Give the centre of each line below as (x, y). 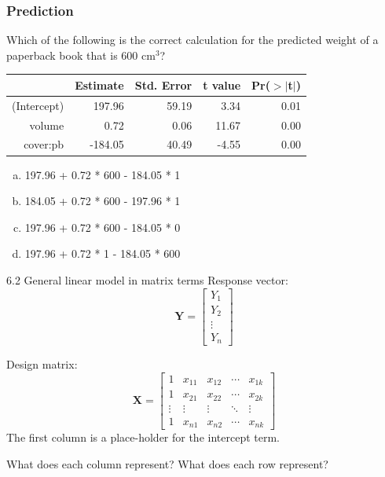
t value (222, 84)
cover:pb (44, 144)
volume (47, 125)
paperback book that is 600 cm (81, 55)
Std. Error (163, 84)
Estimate (99, 84)
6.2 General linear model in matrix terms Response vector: (147, 279)
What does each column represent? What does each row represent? (167, 463)
